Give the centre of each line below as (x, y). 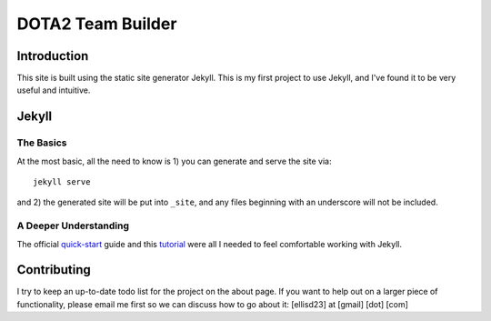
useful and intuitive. (54, 90)
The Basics (42, 143)
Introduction (53, 56)
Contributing (54, 270)
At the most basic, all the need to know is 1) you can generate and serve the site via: (174, 161)
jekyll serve (62, 182)
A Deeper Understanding (73, 226)
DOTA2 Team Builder (97, 24)
